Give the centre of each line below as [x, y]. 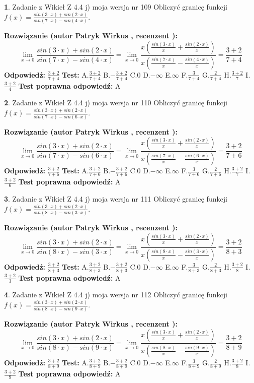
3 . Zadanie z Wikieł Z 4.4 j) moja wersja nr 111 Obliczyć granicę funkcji [116, 198]
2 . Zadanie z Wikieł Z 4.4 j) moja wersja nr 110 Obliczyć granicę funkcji [116, 103]
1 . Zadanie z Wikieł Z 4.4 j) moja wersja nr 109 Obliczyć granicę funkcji [116, 7]
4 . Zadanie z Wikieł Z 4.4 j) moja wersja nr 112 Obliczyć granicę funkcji [116, 295]
